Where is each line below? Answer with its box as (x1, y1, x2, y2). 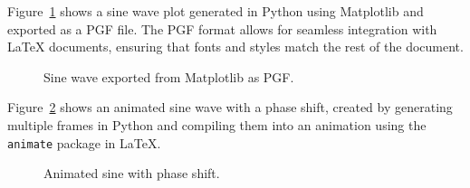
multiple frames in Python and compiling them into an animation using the (7, 115, 427, 134)
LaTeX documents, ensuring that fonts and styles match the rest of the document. (7, 37, 464, 56)
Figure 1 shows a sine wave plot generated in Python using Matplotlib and (7, 2, 424, 20)
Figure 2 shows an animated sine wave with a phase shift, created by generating (7, 98, 453, 117)
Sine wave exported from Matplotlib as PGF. (43, 67, 294, 86)
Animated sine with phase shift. (43, 164, 220, 183)
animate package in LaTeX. (7, 133, 161, 152)
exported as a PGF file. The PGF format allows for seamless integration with (7, 19, 437, 38)
